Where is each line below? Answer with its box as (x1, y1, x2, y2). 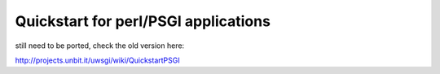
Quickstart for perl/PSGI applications (15, 12, 271, 30)
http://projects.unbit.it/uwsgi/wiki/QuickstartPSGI (15, 55, 180, 65)
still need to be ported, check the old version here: (15, 41, 185, 50)
